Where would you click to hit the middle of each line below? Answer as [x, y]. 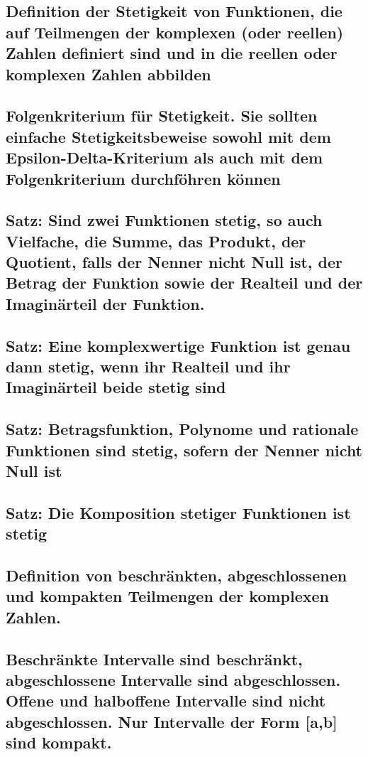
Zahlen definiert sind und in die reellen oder [172, 53]
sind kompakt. [59, 742]
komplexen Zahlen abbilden [108, 74]
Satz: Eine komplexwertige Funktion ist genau [178, 345]
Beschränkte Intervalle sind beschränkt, [154, 659]
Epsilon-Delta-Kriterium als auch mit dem [165, 157]
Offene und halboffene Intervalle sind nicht [166, 700]
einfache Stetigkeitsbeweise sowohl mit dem [168, 136]
